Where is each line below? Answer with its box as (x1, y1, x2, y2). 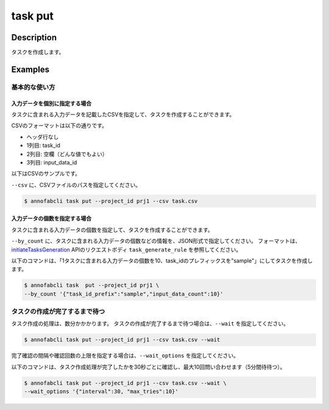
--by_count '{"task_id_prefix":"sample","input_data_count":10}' (24, 290, 224, 297)
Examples (11, 64, 50, 74)
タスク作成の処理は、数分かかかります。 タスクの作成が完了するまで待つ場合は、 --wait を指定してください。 (11, 320, 289, 327)
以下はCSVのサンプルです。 (11, 170, 81, 177)
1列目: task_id (26, 142, 61, 149)
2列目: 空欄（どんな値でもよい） (26, 150, 108, 158)
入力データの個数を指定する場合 (11, 215, 91, 222)
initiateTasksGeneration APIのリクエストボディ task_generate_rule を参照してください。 (11, 246, 242, 253)
